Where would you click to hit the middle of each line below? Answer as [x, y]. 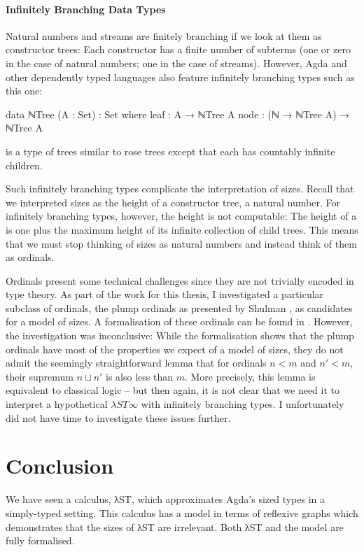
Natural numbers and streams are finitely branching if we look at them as [164, 35]
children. [24, 165]
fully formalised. [40, 540]
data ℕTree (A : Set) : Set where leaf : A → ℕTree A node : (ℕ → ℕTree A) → [178, 114]
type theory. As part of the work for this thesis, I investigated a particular [165, 294]
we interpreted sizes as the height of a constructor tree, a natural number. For [173, 202]
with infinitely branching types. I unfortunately [243, 404]
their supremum [40, 376]
